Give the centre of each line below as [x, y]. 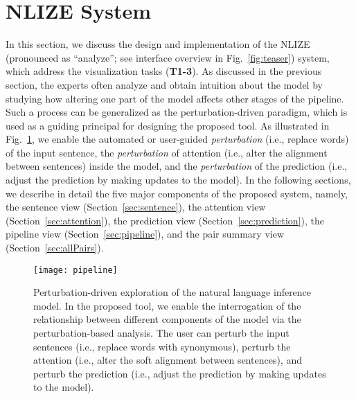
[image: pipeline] [75, 270]
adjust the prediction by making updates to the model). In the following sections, [178, 180]
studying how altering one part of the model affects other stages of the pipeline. [175, 98]
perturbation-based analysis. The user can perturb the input [161, 333]
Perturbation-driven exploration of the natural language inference [172, 292]
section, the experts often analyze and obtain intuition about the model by [164, 84]
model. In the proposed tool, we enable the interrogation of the [167, 305]
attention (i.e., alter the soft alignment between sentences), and [168, 360]
